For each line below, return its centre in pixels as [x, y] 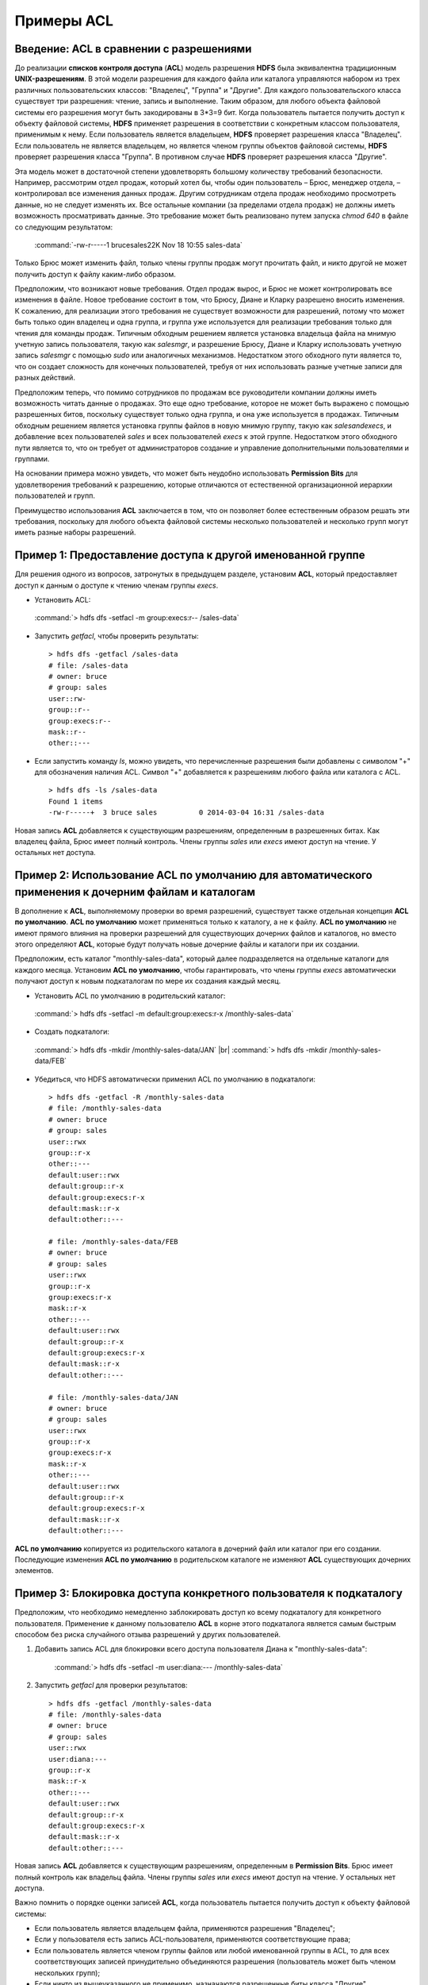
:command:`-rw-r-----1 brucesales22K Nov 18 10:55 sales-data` [139, 245]
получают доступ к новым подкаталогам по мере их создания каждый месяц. [148, 981]
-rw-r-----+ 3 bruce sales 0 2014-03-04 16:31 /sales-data [187, 813]
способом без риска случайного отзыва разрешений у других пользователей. [148, 1635]
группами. [32, 459]
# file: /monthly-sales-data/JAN [113, 1397]
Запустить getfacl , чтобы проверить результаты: [117, 636]
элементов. [34, 1571]
